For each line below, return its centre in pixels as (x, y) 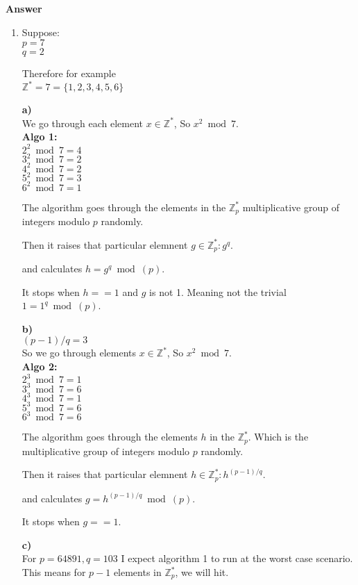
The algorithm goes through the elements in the (124, 207)
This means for (54, 572)
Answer (24, 8)
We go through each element (83, 123)
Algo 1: (40, 137)
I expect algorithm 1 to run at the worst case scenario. (237, 558)
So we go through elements (79, 353)
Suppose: (41, 32)
